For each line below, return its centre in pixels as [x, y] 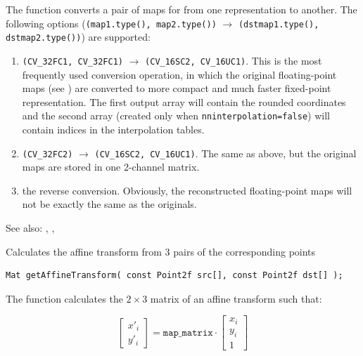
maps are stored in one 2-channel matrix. [111, 167]
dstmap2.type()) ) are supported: [78, 37]
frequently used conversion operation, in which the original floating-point [179, 74]
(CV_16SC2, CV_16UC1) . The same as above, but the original [225, 153]
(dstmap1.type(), [279, 24]
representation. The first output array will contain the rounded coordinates [184, 101]
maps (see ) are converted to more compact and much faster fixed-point [177, 88]
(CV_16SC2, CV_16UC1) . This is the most [234, 60]
